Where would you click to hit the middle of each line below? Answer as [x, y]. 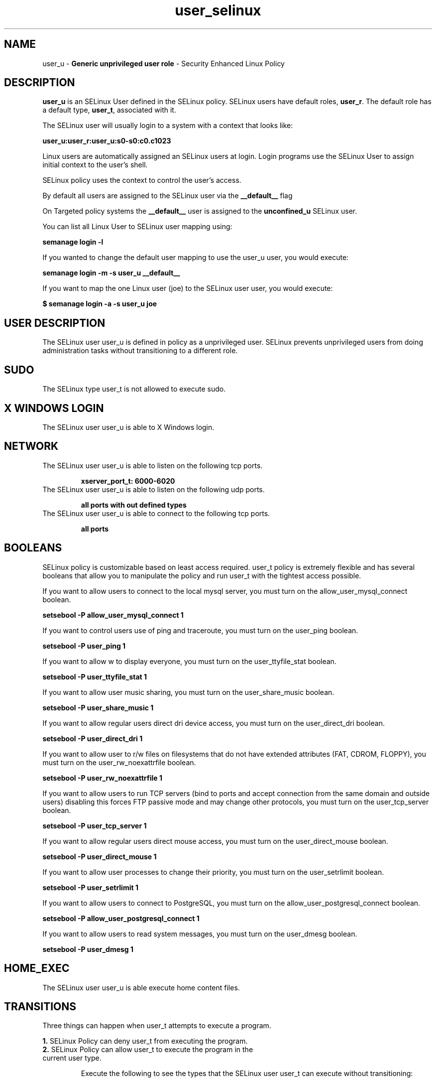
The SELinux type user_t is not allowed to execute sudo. [134, 389]
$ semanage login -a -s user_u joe [100, 304]
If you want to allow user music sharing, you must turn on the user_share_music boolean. [188, 692]
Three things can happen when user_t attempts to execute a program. [157, 1026]
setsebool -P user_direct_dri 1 [93, 738]
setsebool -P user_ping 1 [84, 646]
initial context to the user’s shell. [95, 165]
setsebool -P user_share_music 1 [98, 707]
